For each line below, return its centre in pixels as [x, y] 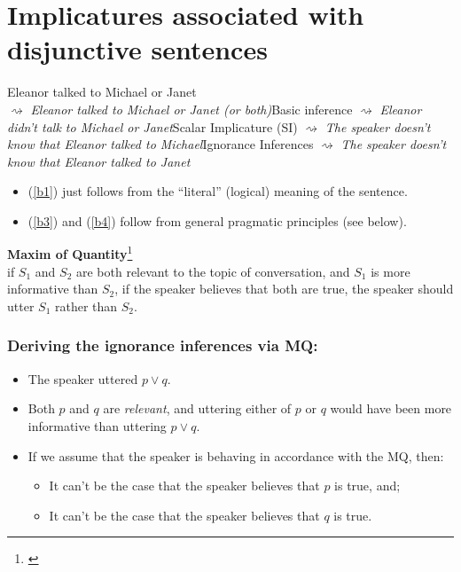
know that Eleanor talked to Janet [99, 161]
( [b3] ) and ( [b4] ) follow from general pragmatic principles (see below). [217, 220]
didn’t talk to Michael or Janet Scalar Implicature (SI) [152, 126]
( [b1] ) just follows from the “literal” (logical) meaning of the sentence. [218, 191]
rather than [86, 306]
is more [391, 271]
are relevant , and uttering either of [197, 408]
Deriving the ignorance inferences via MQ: [163, 345]
